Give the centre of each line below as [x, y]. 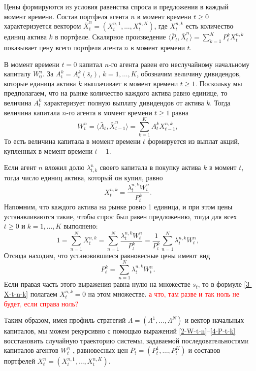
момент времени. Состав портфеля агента [66, 16]
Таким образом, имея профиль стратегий [65, 320]
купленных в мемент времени [48, 151]
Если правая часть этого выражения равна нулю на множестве [97, 284]
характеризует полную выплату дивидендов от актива [124, 102]
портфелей [20, 361]
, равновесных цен [100, 350]
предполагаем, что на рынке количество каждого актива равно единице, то [116, 93]
